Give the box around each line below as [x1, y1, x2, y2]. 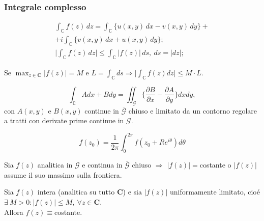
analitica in [37, 159, 73, 170]
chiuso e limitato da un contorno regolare [128, 105, 257, 116]
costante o [199, 159, 231, 170]
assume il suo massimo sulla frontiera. [4, 169, 122, 180]
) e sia [123, 186, 142, 197]
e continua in [82, 159, 123, 170]
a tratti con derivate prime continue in [4, 115, 124, 126]
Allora [4, 206, 23, 217]
